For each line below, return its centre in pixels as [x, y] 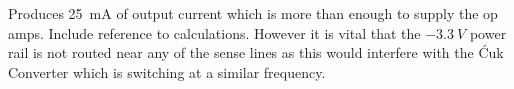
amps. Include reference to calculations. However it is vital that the [214, 32]
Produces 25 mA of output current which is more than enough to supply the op [253, 13]
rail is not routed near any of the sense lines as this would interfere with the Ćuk [256, 52]
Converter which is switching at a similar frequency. [167, 71]
